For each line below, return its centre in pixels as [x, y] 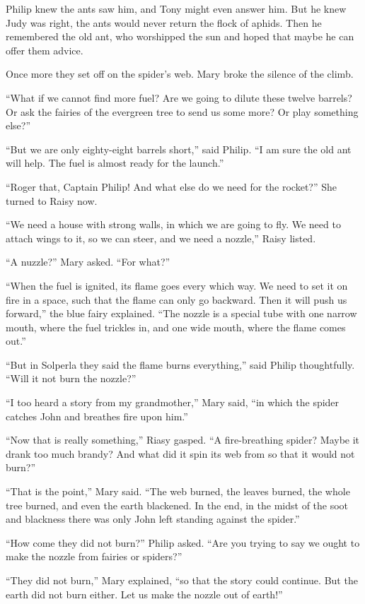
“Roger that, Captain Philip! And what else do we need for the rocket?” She [172, 186]
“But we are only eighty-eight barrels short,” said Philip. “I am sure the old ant [179, 149]
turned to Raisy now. [52, 200]
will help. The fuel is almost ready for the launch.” [115, 163]
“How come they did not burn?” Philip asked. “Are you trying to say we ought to [183, 542]
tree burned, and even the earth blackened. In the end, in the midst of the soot [177, 505]
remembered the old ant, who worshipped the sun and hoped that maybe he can [180, 36]
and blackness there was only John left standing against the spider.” [153, 519]
